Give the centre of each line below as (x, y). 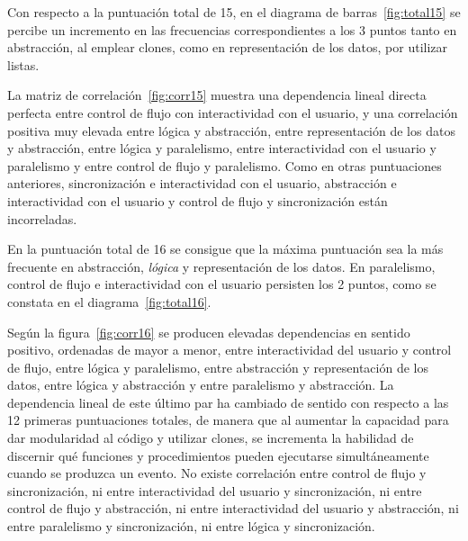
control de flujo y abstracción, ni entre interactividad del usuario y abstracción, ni (233, 508)
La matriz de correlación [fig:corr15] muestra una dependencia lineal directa (217, 95)
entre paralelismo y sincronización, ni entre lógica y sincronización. (191, 526)
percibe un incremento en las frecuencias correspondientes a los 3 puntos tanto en (232, 29)
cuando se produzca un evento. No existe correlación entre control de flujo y (217, 473)
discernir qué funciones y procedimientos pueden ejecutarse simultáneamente (218, 455)
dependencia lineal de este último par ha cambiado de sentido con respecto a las (228, 402)
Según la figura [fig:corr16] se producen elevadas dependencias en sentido (209, 332)
